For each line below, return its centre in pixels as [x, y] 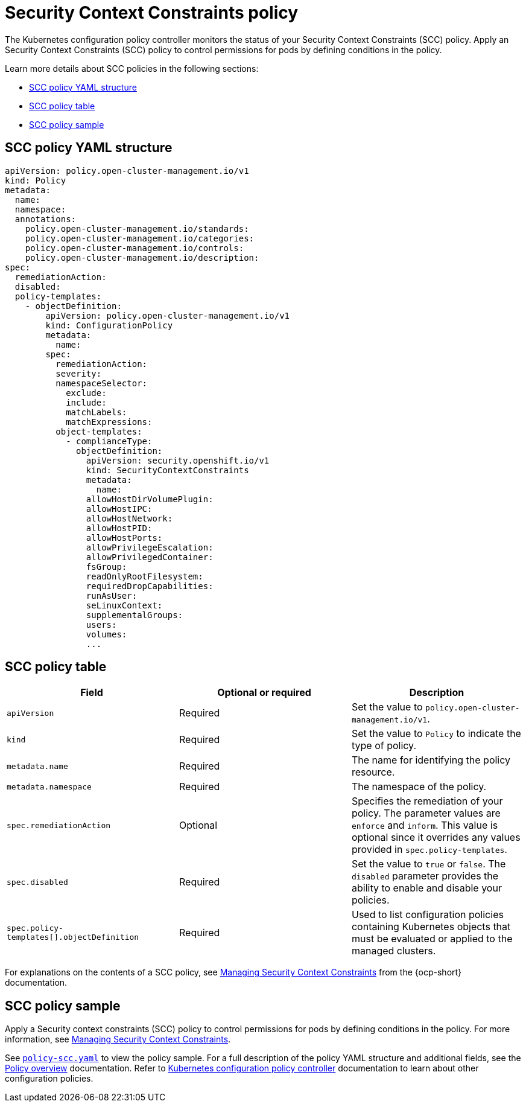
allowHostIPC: [119, 509]
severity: [79, 373]
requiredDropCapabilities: [150, 586]
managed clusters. [394, 951]
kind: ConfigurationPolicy [109, 325]
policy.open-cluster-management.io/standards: [137, 228]
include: [86, 402]
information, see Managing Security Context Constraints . [118, 1039]
